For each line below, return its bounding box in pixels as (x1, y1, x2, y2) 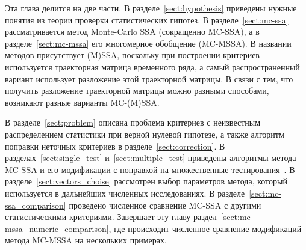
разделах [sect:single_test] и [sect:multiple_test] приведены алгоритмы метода (5, 151, 296, 164)
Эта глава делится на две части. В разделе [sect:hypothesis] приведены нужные (5, 2, 297, 14)
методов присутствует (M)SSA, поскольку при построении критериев (5, 49, 260, 61)
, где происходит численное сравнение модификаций (108, 222, 302, 234)
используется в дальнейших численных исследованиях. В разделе (5, 186, 245, 199)
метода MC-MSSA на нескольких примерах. (5, 234, 167, 246)
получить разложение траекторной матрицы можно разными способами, (5, 84, 269, 97)
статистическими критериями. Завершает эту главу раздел (5, 210, 217, 223)
